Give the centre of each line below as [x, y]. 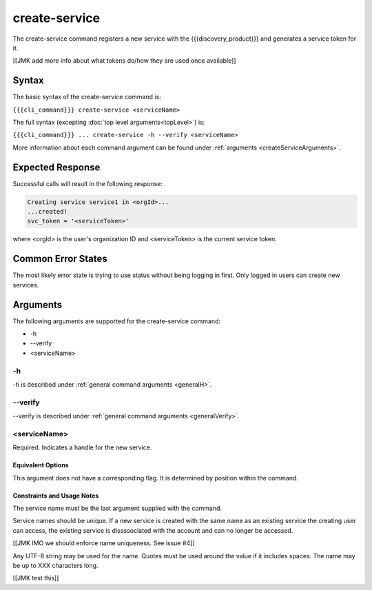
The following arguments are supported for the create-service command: [116, 321]
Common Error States [60, 259]
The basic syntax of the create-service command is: [87, 97]
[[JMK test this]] [36, 578]
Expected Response [56, 167]
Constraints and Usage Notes [56, 496]
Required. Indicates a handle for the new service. [82, 447]
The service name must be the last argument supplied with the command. [117, 508]
